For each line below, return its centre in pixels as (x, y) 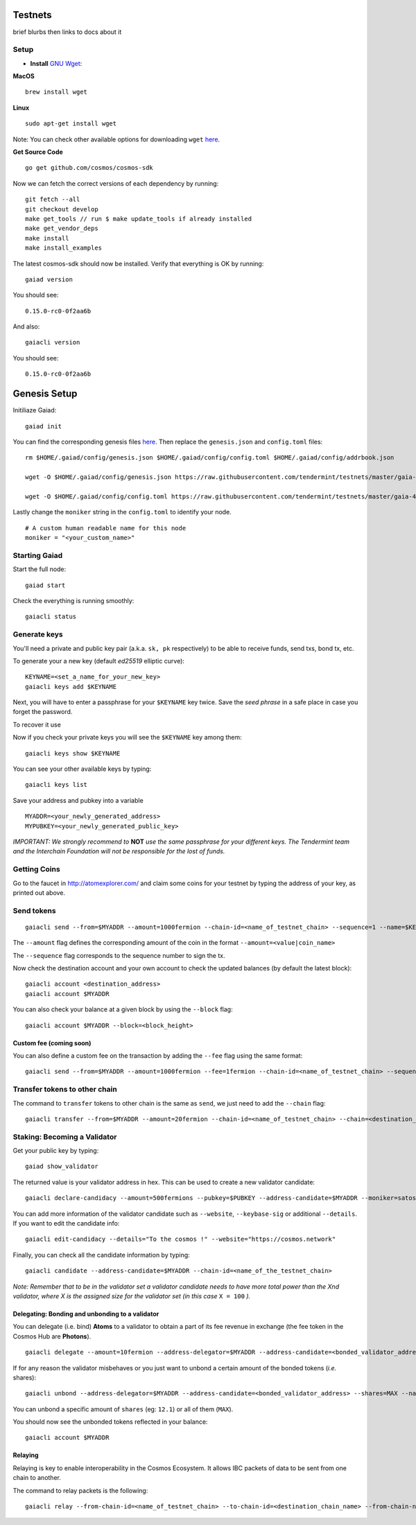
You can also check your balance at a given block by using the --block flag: (123, 1009)
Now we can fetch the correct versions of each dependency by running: (116, 183)
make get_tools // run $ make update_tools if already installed (139, 219)
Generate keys (38, 634)
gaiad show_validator (62, 1167)
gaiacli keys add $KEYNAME (71, 687)
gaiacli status (51, 617)
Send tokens (34, 910)
